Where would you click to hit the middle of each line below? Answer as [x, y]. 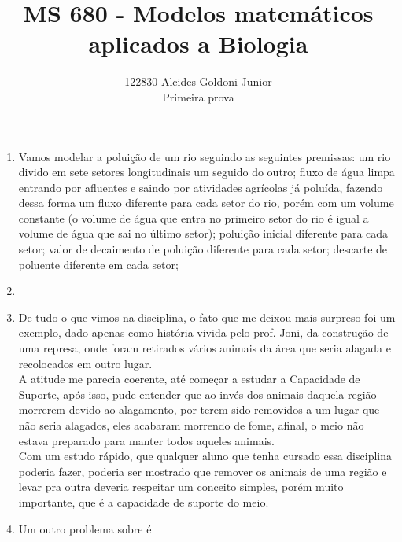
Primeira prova [198, 96]
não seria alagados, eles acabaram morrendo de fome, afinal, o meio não [191, 425]
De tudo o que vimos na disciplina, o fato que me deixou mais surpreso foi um [207, 317]
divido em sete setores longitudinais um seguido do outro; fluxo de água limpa [207, 172]
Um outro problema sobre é [85, 528]
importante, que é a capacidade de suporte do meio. [144, 501]
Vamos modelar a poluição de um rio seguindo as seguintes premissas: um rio [205, 156]
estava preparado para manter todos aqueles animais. [146, 440]
